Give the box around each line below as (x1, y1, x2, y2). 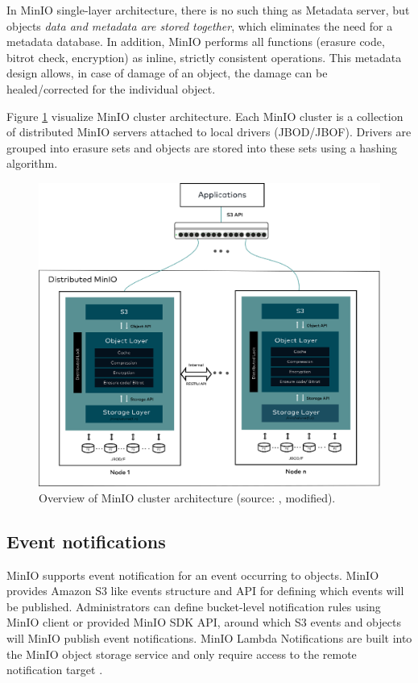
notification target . (6, 661, 103, 678)
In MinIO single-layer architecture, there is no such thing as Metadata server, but (6, 2, 410, 18)
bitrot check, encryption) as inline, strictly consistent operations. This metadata (6, 48, 402, 65)
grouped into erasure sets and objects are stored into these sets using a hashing (6, 139, 398, 156)
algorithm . (6, 155, 58, 172)
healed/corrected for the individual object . (6, 80, 216, 97)
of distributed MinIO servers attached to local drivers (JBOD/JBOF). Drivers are (6, 123, 412, 140)
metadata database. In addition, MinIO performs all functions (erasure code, (6, 33, 385, 50)
